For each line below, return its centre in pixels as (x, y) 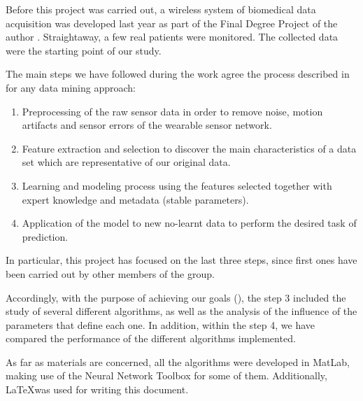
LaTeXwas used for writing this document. (97, 389)
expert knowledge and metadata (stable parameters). (135, 199)
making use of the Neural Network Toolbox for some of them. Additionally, (166, 375)
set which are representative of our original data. (126, 162)
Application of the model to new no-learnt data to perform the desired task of (189, 223)
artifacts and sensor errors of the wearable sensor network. (147, 125)
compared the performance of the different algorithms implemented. (151, 338)
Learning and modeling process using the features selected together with (177, 185)
